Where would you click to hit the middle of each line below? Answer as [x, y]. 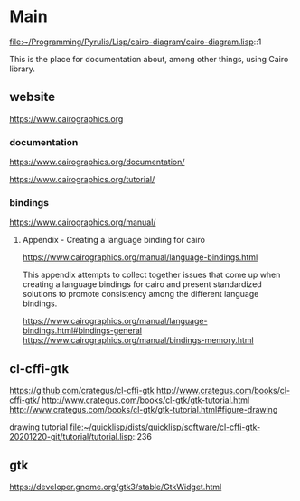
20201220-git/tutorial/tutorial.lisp [71, 437]
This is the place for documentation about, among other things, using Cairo [149, 59]
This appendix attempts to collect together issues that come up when [151, 275]
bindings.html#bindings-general [82, 330]
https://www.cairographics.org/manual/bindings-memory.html [138, 340]
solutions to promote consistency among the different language [141, 294]
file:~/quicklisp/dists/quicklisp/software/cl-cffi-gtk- [165, 427]
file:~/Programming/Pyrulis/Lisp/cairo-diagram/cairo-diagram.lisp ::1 [136, 42]
